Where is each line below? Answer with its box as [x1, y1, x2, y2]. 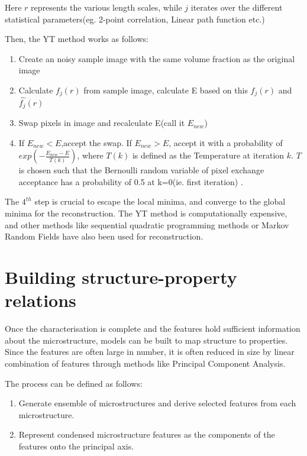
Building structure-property [5, 265, 237, 289]
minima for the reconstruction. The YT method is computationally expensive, [5, 207, 287, 219]
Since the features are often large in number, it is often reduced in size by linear [5, 345, 295, 358]
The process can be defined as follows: [5, 377, 143, 389]
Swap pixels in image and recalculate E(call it [18, 117, 185, 129]
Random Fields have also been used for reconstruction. [5, 230, 203, 242]
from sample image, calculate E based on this [83, 83, 248, 96]
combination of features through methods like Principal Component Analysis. [5, 357, 286, 369]
